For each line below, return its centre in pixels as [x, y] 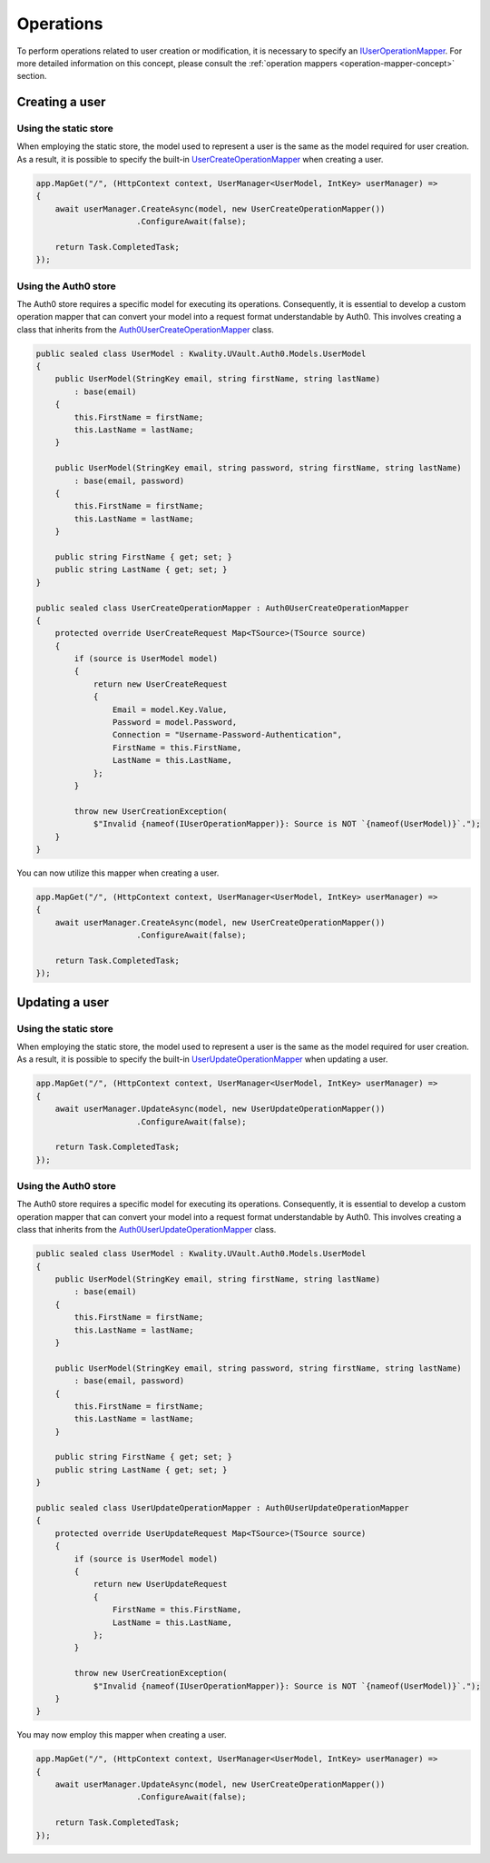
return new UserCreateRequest [160, 684]
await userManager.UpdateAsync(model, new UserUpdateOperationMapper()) [220, 1109]
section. [32, 76]
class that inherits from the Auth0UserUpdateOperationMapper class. [147, 1230]
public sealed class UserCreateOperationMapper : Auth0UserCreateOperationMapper [223, 608]
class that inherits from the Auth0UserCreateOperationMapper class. [145, 329]
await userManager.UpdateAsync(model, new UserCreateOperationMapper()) [220, 1784]
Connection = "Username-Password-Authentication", [227, 735]
